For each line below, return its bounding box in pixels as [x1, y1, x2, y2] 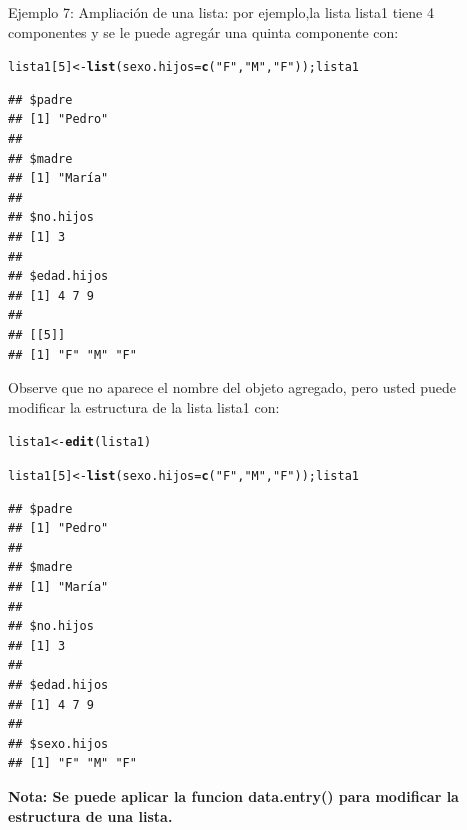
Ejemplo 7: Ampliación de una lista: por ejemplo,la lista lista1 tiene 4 [8, 2, 434, 22]
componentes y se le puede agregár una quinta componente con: [8, 21, 399, 42]
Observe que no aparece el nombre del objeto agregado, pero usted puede [8, 377, 456, 398]
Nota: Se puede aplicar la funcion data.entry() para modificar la [8, 785, 459, 806]
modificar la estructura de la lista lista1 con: [8, 396, 280, 417]
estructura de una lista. [8, 805, 173, 826]
